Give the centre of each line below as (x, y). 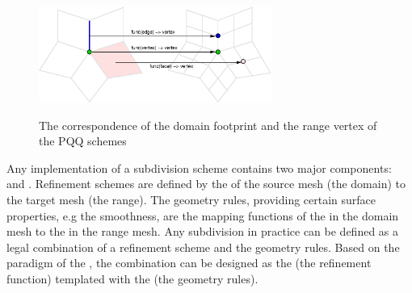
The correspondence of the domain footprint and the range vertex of (208, 125)
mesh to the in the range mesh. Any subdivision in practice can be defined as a (203, 231)
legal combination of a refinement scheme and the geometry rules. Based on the (203, 247)
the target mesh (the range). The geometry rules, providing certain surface (191, 199)
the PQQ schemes (83, 141)
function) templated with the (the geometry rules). (132, 278)
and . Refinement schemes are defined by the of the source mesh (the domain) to (206, 184)
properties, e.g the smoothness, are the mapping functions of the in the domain (203, 215)
